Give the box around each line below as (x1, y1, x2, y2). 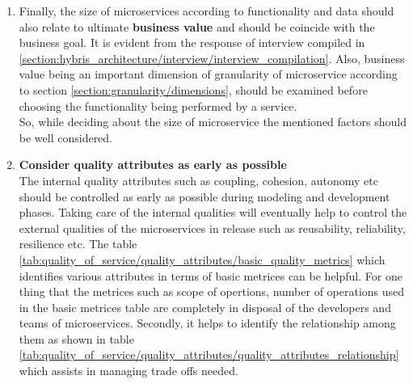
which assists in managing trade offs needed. (19, 362, 238, 379)
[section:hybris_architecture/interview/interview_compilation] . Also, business (19, 49, 405, 66)
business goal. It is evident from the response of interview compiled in (19, 34, 365, 51)
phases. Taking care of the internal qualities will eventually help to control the (19, 204, 407, 221)
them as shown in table (19, 330, 134, 347)
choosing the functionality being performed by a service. (19, 97, 297, 114)
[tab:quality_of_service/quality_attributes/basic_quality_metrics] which (19, 251, 386, 268)
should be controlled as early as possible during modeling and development (19, 188, 390, 205)
